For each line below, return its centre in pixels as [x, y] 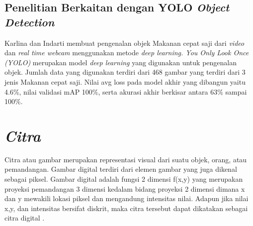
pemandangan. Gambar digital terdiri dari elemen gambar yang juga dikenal [121, 169]
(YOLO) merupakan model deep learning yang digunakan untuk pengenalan [121, 62]
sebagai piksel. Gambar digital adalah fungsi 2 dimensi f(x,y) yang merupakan [124, 179]
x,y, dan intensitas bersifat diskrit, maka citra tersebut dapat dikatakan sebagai [126, 208]
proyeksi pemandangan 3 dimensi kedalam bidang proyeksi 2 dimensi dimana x [125, 188]
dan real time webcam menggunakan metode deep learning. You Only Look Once [127, 53]
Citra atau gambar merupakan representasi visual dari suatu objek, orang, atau [126, 159]
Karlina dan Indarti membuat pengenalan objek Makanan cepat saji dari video [125, 43]
